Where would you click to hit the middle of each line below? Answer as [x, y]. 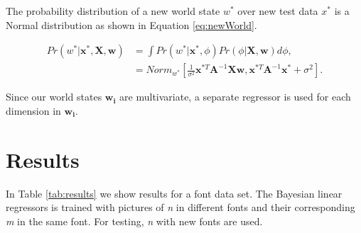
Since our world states [54, 97]
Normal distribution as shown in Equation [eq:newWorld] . [131, 24]
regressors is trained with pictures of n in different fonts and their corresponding [180, 207]
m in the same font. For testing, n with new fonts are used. [134, 221]
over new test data [278, 11]
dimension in [33, 110]
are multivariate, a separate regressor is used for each [235, 97]
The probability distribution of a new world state [113, 11]
